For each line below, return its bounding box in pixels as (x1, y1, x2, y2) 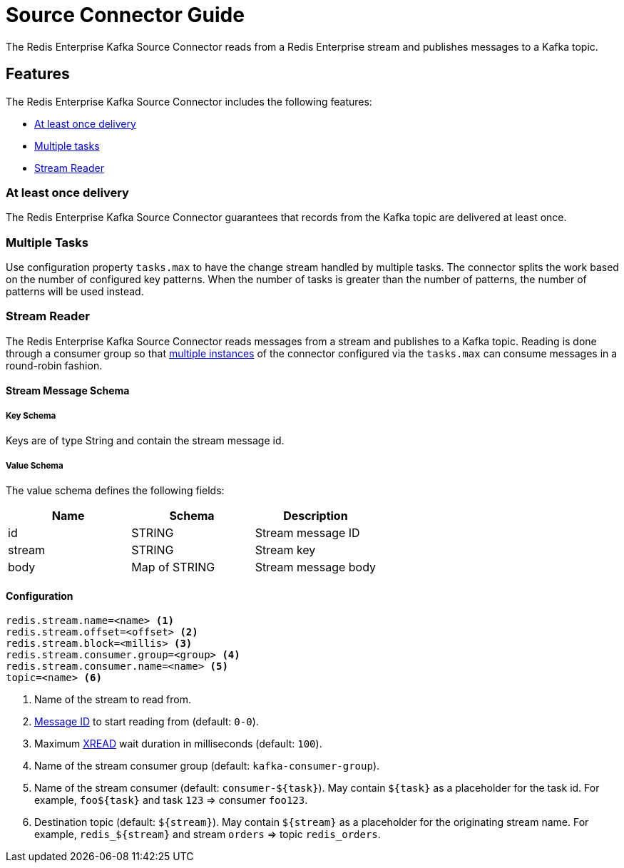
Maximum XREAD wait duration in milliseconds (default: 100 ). (34, 737, 322, 750)
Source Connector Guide (6, 3, 245, 27)
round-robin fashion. (6, 359, 103, 372)
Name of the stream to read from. (34, 693, 192, 706)
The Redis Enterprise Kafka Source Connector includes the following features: (6, 95, 372, 108)
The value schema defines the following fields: (6, 484, 225, 497)
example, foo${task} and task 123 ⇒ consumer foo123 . (34, 794, 308, 807)
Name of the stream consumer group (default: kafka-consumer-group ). (34, 760, 380, 772)
